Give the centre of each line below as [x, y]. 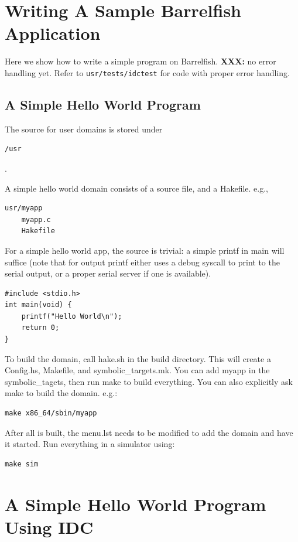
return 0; [40, 328]
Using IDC [49, 526]
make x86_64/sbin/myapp [51, 413]
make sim [22, 464]
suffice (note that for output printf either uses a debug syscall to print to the [142, 262]
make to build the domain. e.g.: [61, 393]
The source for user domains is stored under [84, 129]
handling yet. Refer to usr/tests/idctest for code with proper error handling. [148, 72]
